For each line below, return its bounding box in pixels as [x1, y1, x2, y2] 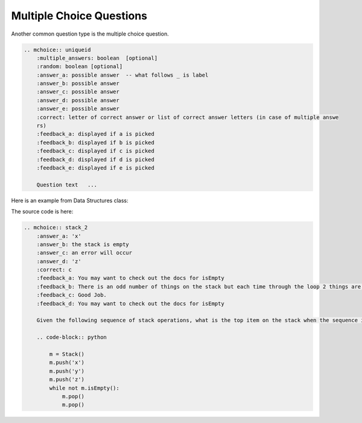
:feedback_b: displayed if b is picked [36, 139, 155, 146]
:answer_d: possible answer [36, 97, 120, 104]
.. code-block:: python [36, 334, 107, 341]
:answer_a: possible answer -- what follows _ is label [36, 71, 209, 78]
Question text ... [36, 181, 98, 188]
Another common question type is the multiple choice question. [11, 30, 169, 37]
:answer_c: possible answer [36, 88, 120, 95]
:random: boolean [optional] [36, 63, 123, 70]
